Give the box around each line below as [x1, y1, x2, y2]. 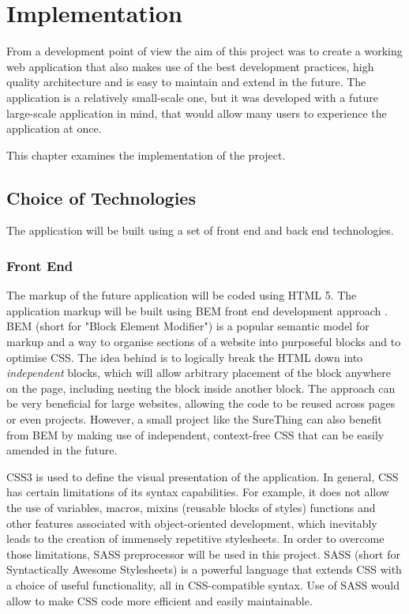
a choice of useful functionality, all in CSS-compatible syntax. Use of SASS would [6, 576, 400, 593]
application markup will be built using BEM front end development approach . [6, 302, 388, 318]
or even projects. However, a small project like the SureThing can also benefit [6, 411, 382, 428]
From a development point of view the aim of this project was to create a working [6, 43, 403, 59]
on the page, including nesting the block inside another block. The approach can [6, 379, 396, 396]
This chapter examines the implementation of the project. [6, 146, 286, 163]
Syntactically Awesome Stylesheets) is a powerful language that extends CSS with [6, 561, 402, 578]
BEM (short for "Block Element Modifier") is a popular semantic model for [6, 318, 370, 334]
